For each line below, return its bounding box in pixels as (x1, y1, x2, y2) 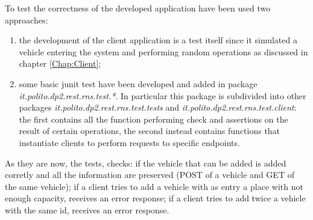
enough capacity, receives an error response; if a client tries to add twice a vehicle (5, 192, 306, 204)
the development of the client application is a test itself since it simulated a (19, 34, 297, 46)
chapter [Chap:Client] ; (19, 57, 101, 70)
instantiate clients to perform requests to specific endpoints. (19, 136, 240, 148)
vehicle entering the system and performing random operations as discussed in (19, 45, 308, 58)
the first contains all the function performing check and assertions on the (19, 112, 288, 125)
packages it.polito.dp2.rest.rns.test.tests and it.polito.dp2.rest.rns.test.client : (19, 101, 297, 114)
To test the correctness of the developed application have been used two (5, 2, 271, 14)
